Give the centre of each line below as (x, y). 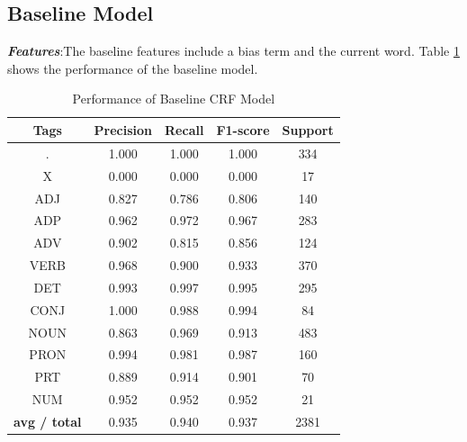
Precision (123, 129)
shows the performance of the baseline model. (133, 68)
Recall (184, 129)
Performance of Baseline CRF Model (174, 99)
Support (308, 129)
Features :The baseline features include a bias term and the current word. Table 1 (233, 51)
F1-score (243, 129)
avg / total (48, 421)
